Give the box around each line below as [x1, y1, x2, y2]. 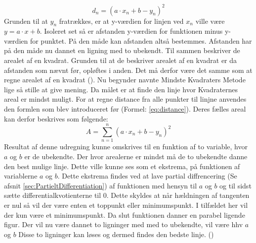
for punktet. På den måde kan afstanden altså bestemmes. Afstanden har [30, 35, 252, 46]
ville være [195, 15, 225, 26]
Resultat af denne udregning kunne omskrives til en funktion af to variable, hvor [4, 141, 248, 152]
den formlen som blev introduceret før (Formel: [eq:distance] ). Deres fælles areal [4, 104, 246, 114]
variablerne [4, 171, 38, 181]
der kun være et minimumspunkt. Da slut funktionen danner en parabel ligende [4, 209, 245, 220]
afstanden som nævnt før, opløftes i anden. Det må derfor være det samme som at [4, 64, 253, 75]
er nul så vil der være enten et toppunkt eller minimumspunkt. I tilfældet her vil [4, 199, 248, 210]
